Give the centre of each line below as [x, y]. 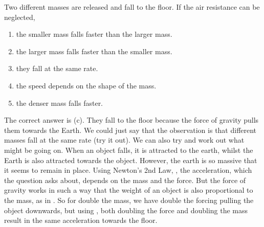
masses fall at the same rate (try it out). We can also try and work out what [124, 140]
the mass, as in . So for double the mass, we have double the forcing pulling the [129, 200]
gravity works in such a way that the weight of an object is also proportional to [129, 190]
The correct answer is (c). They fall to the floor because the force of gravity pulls [131, 120]
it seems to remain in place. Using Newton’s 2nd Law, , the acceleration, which [128, 170]
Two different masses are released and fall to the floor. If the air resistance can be [132, 7]
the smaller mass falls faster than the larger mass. [94, 34]
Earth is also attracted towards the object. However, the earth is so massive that [131, 160]
